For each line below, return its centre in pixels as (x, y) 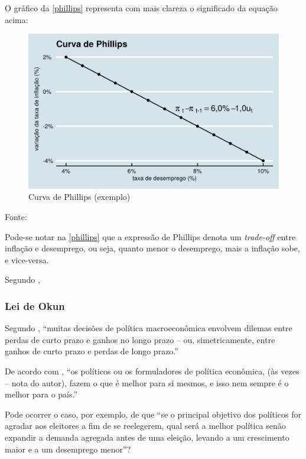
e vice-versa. (27, 259)
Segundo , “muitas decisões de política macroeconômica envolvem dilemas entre (149, 328)
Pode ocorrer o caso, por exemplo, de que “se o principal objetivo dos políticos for (153, 414)
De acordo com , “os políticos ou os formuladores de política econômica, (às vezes (152, 371)
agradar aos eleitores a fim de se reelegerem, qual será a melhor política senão (145, 426)
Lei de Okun (35, 306)
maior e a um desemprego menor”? (68, 449)
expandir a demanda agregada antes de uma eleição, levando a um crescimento (147, 437)
